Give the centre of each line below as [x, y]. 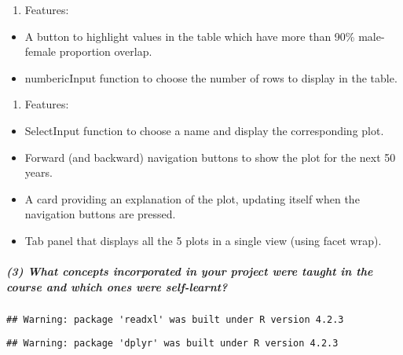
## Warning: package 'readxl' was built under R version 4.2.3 [175, 319]
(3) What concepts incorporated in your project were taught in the [190, 271]
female [40, 51]
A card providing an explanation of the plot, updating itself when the [192, 198]
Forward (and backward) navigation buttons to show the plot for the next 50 [210, 157]
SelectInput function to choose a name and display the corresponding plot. [204, 130]
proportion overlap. [106, 51]
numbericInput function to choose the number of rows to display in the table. [211, 77]
